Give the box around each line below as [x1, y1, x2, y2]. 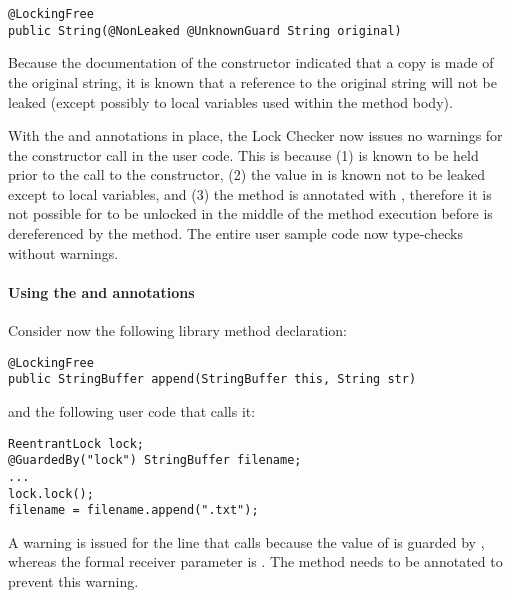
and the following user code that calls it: [8, 400, 256, 421]
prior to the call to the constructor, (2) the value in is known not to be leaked [8, 164, 486, 185]
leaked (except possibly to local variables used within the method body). [8, 91, 453, 112]
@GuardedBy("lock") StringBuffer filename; [8, 453, 302, 468]
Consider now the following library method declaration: [8, 320, 347, 341]
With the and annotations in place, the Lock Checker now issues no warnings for [8, 125, 503, 146]
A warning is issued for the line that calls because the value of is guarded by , [8, 531, 485, 552]
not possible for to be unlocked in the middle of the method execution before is [8, 203, 493, 224]
